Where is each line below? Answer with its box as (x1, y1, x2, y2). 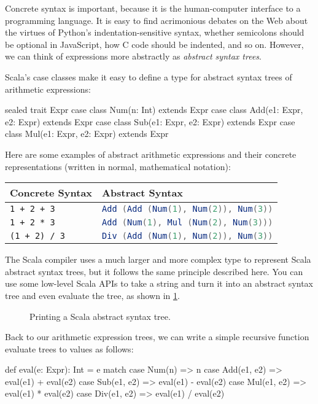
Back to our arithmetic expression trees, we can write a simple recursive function (5, 330, 309, 343)
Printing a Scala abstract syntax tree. (29, 309, 171, 322)
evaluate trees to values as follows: (5, 342, 134, 355)
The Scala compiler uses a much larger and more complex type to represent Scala (5, 253, 311, 266)
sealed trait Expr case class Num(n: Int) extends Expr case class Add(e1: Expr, (5, 103, 303, 116)
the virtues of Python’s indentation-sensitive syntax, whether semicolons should (5, 26, 304, 39)
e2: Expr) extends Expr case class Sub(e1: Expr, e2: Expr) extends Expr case (5, 115, 295, 128)
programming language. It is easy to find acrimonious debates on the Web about (5, 14, 308, 26)
